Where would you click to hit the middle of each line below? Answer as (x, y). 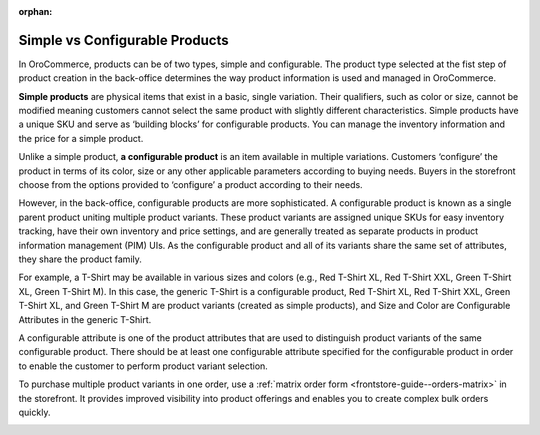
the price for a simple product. (81, 138)
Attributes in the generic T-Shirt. (85, 319)
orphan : (35, 11)
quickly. (34, 412)
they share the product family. (80, 259)
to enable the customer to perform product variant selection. (143, 366)
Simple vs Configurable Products (123, 40)
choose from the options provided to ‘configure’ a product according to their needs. (191, 185)
